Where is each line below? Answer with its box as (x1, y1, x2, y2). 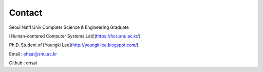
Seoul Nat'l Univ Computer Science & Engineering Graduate (9, 24, 129, 30)
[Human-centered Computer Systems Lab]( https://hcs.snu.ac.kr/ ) (9, 33, 141, 39)
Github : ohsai (9, 60, 37, 66)
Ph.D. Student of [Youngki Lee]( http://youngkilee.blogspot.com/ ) (9, 42, 139, 48)
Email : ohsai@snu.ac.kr (9, 51, 57, 57)
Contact (9, 7, 42, 18)
